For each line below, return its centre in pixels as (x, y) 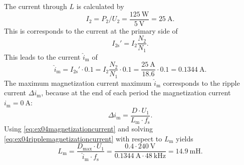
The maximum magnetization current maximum (78, 82)
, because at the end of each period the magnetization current (136, 93)
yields (185, 138)
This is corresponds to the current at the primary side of (91, 30)
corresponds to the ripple (201, 82)
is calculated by (100, 6)
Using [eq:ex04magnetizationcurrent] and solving (78, 129)
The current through (36, 6)
